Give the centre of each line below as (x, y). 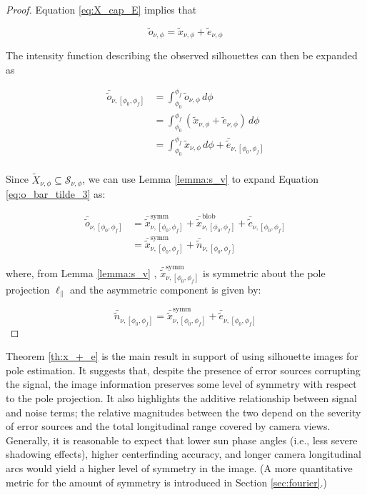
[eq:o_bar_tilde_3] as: (56, 194)
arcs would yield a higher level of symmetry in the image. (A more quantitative (179, 467)
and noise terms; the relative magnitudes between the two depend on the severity (183, 412)
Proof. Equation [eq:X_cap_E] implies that (101, 9)
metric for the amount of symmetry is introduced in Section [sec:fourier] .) (167, 482)
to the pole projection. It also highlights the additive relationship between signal (181, 397)
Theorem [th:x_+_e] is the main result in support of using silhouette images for (182, 356)
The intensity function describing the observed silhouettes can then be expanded (182, 55)
